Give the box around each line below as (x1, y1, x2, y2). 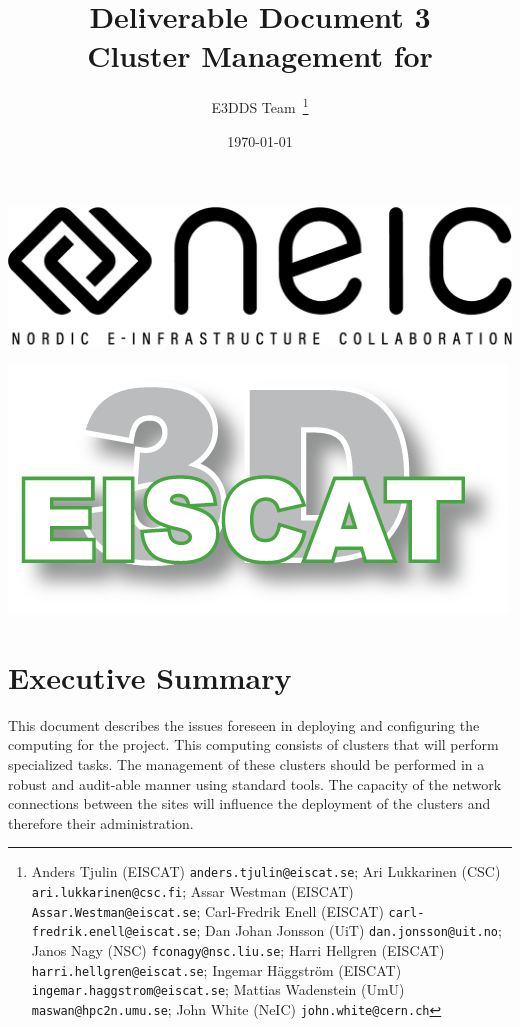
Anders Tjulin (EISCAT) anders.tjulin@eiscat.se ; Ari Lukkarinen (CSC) (31, 861, 501, 882)
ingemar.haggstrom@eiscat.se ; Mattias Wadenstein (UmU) (31, 979, 405, 1000)
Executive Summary (8, 656, 292, 697)
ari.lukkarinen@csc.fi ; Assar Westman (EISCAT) (31, 880, 354, 901)
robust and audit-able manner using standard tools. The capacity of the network (8, 773, 502, 794)
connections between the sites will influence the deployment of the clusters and (8, 793, 491, 814)
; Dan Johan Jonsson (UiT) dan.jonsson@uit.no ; (196, 920, 502, 941)
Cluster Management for (87, 35, 433, 76)
